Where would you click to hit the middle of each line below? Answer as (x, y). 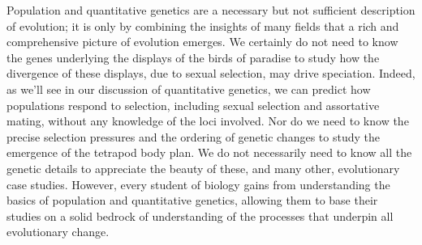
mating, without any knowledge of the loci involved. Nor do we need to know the (208, 121)
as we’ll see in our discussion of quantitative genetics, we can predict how (189, 89)
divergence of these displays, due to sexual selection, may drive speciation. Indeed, (211, 73)
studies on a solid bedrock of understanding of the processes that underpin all (200, 215)
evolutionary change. (58, 232)
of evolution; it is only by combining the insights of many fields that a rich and (203, 25)
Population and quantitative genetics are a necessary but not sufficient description (211, 10)
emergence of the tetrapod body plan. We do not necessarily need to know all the (209, 152)
